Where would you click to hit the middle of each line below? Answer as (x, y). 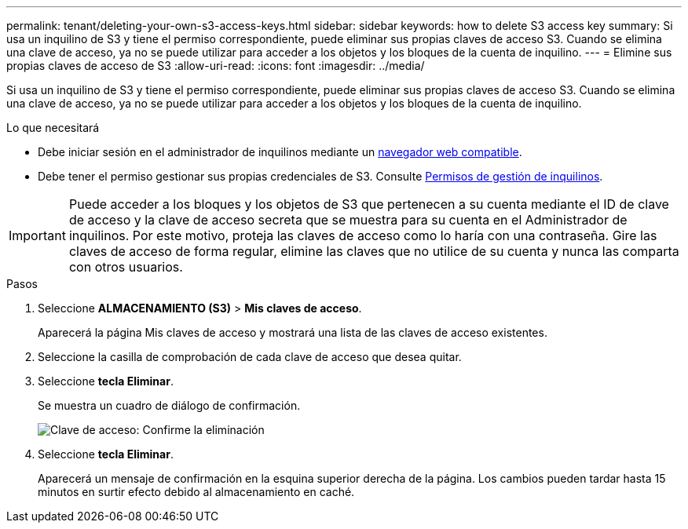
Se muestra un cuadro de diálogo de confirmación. (169, 405)
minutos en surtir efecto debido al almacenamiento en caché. (196, 492)
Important (37, 235)
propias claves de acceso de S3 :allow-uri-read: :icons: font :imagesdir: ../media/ (216, 66)
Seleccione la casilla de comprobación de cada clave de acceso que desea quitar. (250, 357)
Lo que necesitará (53, 128)
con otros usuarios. (126, 267)
